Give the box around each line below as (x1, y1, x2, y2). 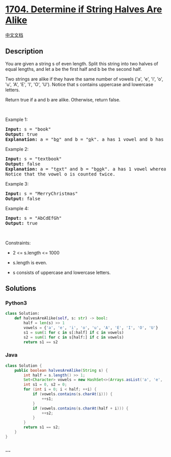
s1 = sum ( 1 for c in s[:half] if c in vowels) (23, 330, 124, 335)
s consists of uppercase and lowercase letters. (12, 269, 111, 275)
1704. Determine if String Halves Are (5, 4, 162, 15)
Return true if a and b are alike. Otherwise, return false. (5, 96, 121, 103)
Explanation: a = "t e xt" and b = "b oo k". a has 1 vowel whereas (5, 166, 169, 172)
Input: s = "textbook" (5, 156, 62, 162)
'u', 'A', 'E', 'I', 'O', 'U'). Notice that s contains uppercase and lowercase (5, 81, 154, 87)
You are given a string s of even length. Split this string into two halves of (5, 60, 159, 67)
